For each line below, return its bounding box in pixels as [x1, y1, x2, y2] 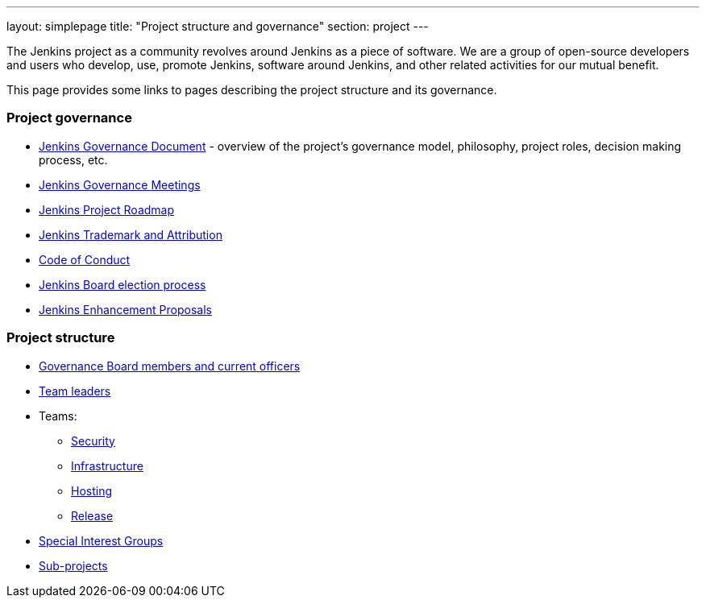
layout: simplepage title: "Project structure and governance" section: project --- [6, 19, 429, 33]
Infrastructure [71, 458, 143, 473]
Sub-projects [39, 558, 108, 573]
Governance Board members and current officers [39, 358, 301, 373]
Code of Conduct [39, 252, 131, 267]
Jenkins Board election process [39, 277, 206, 292]
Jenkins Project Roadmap [39, 202, 175, 217]
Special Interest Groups [39, 533, 164, 548]
